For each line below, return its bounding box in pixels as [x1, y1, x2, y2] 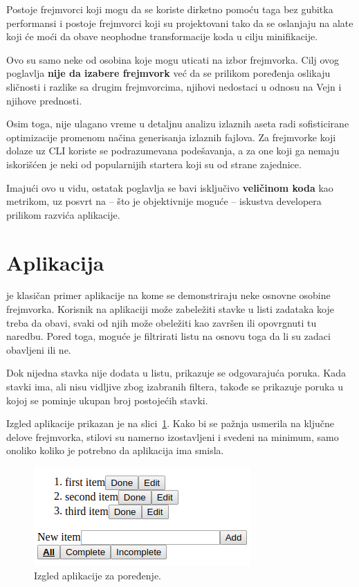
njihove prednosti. [6, 93, 82, 107]
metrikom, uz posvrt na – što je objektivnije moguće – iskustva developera [6, 194, 322, 208]
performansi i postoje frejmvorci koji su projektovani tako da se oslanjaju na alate [6, 15, 353, 30]
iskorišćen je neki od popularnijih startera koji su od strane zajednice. [6, 156, 302, 171]
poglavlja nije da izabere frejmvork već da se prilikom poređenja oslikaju [6, 66, 331, 80]
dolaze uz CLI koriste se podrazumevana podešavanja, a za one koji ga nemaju [6, 143, 340, 158]
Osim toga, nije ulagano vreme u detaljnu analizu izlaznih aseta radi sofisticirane [6, 116, 349, 131]
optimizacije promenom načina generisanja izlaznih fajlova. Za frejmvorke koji [6, 129, 336, 144]
